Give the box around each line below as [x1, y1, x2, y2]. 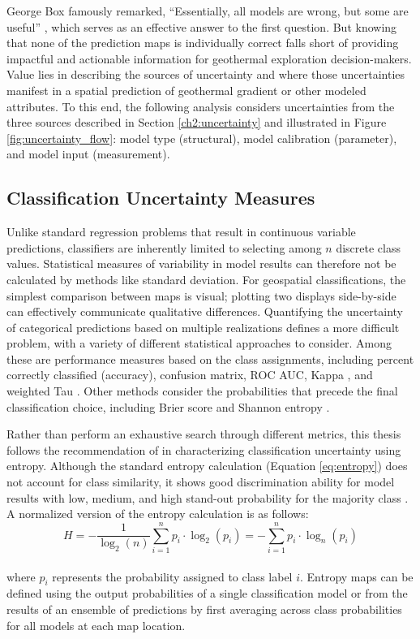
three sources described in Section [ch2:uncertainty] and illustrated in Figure [6, 114, 387, 131]
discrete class [336, 239, 401, 256]
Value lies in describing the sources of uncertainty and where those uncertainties [6, 66, 405, 83]
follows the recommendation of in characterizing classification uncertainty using [6, 441, 401, 458]
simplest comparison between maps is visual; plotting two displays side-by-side [6, 287, 396, 304]
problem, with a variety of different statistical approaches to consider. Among [6, 335, 392, 352]
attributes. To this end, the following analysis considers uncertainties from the [6, 97, 395, 114]
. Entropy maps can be [300, 568, 414, 585]
